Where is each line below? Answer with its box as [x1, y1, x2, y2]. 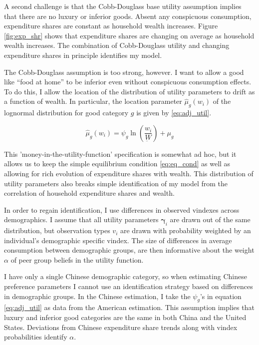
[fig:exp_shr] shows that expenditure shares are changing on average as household [4, 30, 255, 40]
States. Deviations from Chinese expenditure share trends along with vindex [4, 322, 238, 332]
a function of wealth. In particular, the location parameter [4, 96, 182, 106]
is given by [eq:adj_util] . [136, 107, 212, 118]
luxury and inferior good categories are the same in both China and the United [4, 312, 247, 323]
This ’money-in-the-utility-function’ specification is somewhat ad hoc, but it [4, 148, 237, 159]
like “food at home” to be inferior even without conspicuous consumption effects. [4, 76, 252, 87]
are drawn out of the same [170, 214, 251, 225]
